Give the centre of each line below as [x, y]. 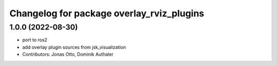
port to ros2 [35, 40]
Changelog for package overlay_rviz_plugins [107, 13]
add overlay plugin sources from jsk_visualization [74, 47]
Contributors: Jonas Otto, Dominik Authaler [68, 54]
